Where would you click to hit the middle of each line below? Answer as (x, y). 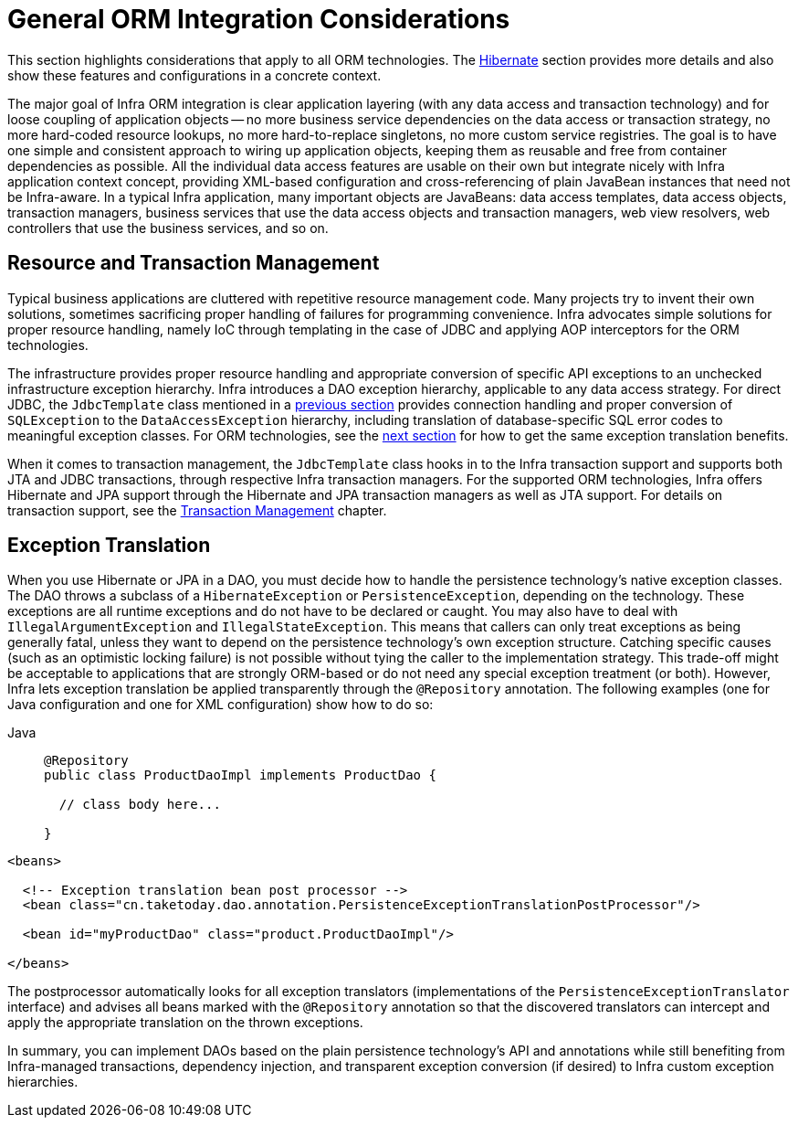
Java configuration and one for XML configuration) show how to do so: (220, 705)
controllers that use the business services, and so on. (168, 228)
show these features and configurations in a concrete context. (194, 75)
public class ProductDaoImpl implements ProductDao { (240, 775)
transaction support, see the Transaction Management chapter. (197, 510)
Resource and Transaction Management (194, 263)
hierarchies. (43, 1082)
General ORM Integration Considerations (259, 19)
